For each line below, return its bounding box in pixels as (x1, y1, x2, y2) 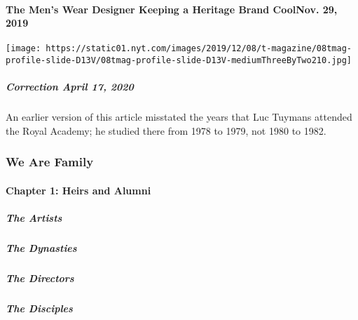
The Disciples (6, 300, 73, 315)
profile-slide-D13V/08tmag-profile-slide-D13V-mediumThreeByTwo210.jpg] (6, 55, 352, 66)
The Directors (6, 271, 74, 286)
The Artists (6, 211, 62, 225)
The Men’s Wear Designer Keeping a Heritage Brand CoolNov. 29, (6, 1, 338, 16)
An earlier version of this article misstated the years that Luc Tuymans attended (6, 109, 352, 124)
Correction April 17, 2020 (6, 79, 134, 94)
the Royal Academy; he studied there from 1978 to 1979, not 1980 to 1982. (6, 123, 326, 138)
